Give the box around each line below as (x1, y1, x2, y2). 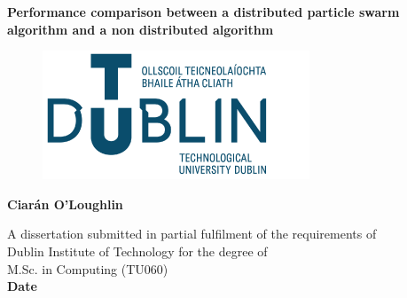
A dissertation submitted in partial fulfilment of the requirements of (7, 224, 377, 243)
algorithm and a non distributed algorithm (7, 20, 274, 38)
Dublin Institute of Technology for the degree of (7, 241, 268, 260)
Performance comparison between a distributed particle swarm (7, 3, 400, 20)
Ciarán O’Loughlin (7, 194, 123, 213)
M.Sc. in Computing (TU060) (7, 259, 168, 278)
